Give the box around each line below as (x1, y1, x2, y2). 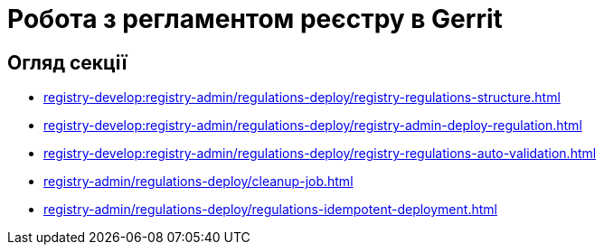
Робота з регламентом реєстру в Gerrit (7, 4, 503, 34)
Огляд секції (7, 51, 127, 74)
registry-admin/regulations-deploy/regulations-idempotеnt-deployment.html (43, 201, 497, 218)
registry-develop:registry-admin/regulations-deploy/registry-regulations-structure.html (43, 89, 561, 106)
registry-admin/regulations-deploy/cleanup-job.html (43, 173, 354, 190)
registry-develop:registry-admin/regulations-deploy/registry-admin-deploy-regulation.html (43, 117, 582, 134)
